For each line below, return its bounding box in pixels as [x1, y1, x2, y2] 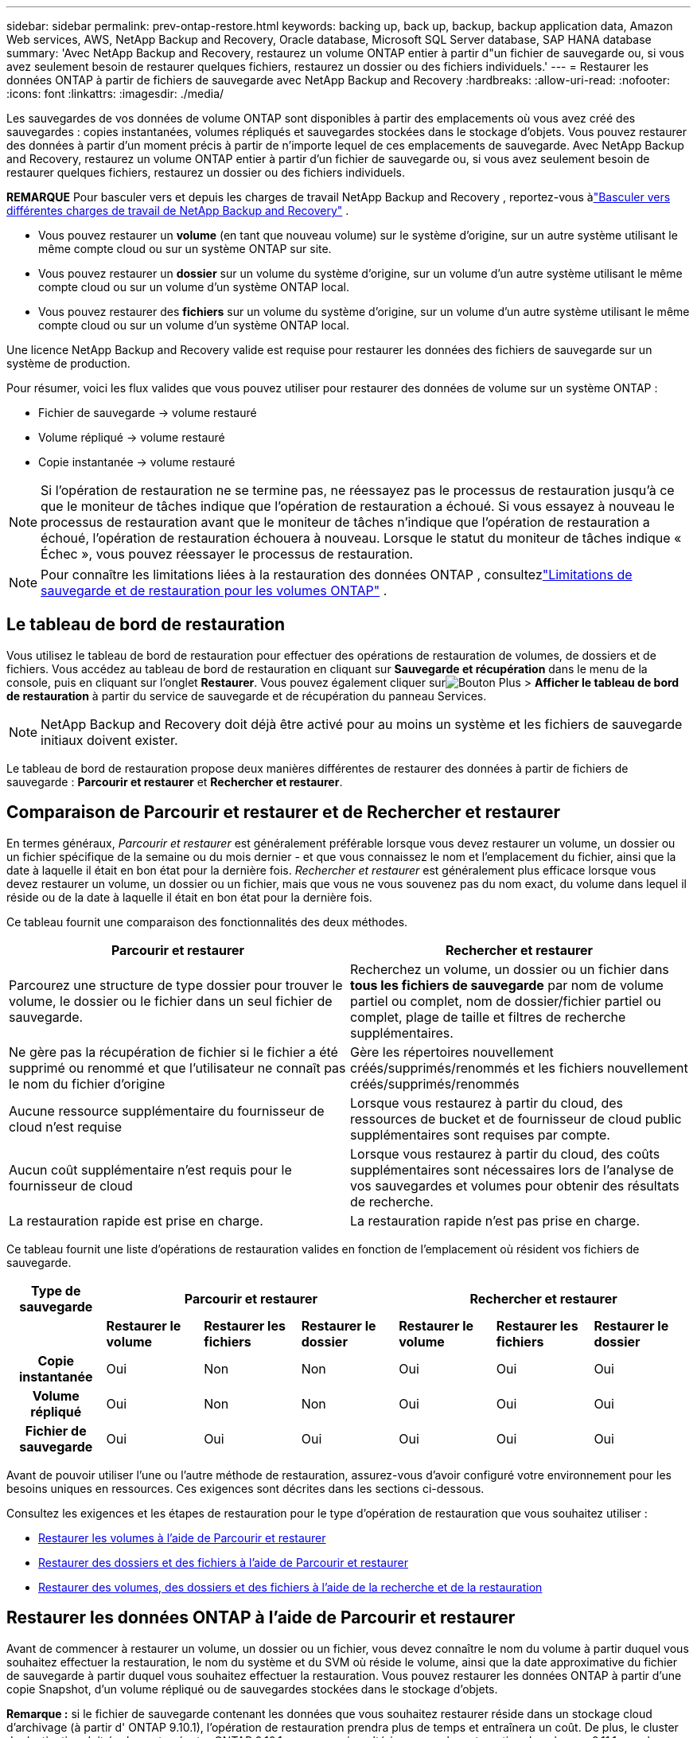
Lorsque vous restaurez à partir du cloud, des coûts [350, 1145, 660, 1162]
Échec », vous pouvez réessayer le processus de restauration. [41, 546, 414, 562]
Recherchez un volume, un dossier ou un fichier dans [350, 961, 669, 977]
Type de [31, 1282, 81, 1299]
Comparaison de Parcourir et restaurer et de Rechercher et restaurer [6, 802, 561, 823]
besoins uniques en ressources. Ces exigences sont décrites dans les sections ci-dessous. [6, 1481, 485, 1495]
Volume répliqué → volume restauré [38, 431, 225, 444]
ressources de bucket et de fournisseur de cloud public [350, 1110, 682, 1127]
